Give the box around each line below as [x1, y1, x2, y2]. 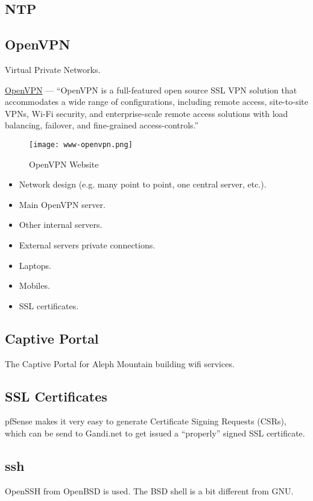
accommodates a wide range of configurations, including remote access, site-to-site [5, 95, 308, 108]
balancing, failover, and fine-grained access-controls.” [5, 119, 199, 131]
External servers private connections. [19, 238, 156, 251]
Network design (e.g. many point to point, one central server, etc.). [19, 178, 267, 191]
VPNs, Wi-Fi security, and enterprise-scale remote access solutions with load [5, 107, 288, 119]
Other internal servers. [19, 218, 103, 231]
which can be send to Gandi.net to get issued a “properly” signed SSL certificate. [5, 426, 305, 439]
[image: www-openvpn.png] [29, 140, 133, 149]
